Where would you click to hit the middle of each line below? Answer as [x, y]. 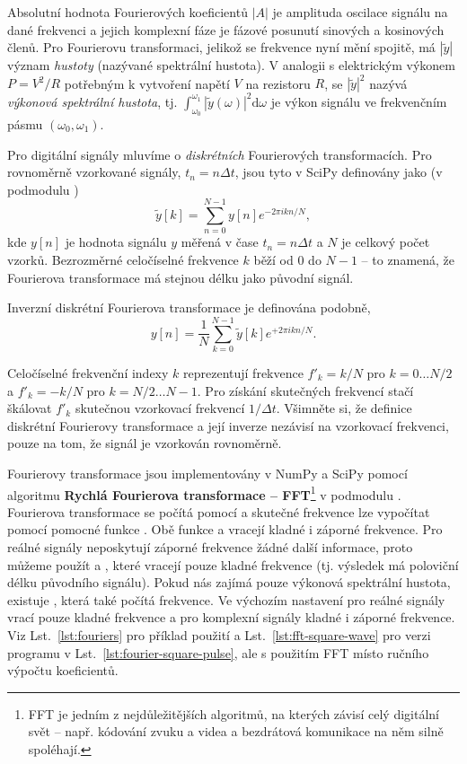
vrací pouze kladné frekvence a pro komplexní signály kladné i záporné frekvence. [231, 617]
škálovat [30, 408]
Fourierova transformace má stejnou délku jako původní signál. [181, 277]
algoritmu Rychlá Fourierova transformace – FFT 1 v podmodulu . [204, 493]
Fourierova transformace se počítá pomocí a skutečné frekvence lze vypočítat [219, 511]
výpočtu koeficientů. [63, 670]
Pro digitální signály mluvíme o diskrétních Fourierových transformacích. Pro [220, 154]
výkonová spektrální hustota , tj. [93, 101]
